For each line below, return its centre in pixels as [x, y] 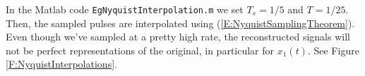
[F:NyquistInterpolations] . [61, 64]
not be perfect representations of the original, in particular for [140, 50]
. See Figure [333, 50]
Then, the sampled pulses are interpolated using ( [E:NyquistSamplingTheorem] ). [180, 23]
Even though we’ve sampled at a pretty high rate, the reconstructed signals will [178, 37]
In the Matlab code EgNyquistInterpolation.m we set [125, 9]
